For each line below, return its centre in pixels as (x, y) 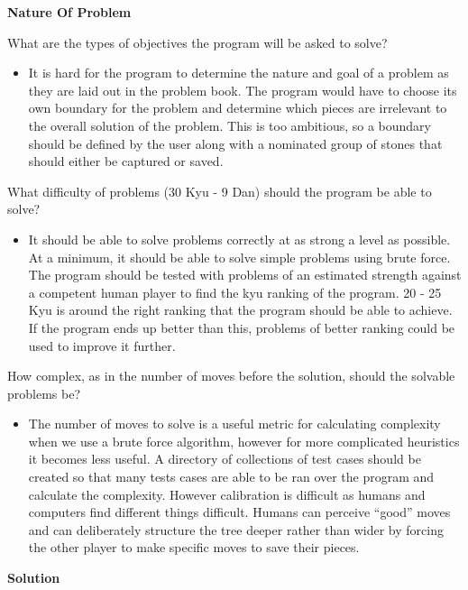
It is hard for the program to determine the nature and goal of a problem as (239, 73)
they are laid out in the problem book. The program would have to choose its (243, 90)
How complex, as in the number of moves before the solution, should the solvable (231, 376)
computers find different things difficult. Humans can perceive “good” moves (239, 512)
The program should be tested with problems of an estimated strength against (245, 275)
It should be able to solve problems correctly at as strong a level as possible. (239, 239)
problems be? (44, 393)
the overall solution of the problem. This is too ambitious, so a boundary (229, 125)
